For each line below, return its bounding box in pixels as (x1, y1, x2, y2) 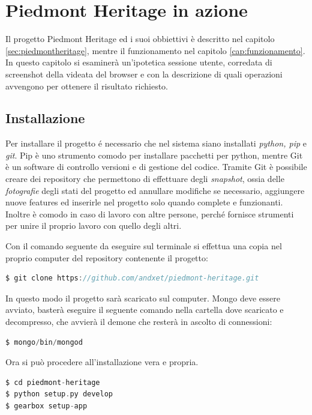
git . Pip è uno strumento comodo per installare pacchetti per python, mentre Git (5, 148, 303, 161)
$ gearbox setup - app (5, 401, 88, 410)
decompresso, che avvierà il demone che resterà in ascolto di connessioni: (5, 315, 272, 328)
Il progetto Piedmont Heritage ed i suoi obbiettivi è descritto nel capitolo (5, 32, 275, 45)
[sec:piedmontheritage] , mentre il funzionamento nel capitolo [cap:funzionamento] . (5, 44, 305, 56)
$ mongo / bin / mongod (5, 338, 83, 347)
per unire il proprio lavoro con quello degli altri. (5, 219, 182, 232)
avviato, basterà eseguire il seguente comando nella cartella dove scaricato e (5, 303, 284, 316)
